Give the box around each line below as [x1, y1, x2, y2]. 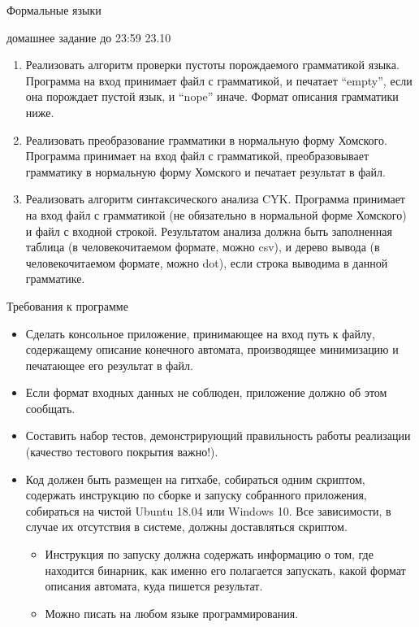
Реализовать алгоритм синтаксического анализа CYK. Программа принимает [25, 190, 405, 207]
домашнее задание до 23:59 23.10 [6, 28, 171, 46]
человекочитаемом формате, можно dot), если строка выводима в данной [25, 254, 388, 271]
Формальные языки [6, 2, 102, 18]
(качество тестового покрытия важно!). [25, 443, 218, 460]
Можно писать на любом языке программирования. [45, 604, 299, 621]
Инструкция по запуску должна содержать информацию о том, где [45, 546, 374, 563]
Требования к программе [6, 297, 128, 314]
